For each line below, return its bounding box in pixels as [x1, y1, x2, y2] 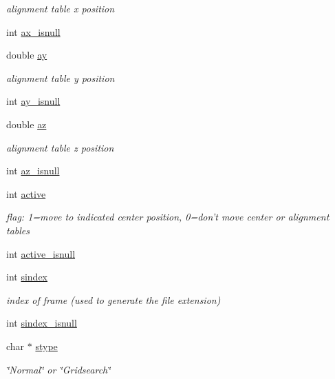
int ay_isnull [6, 94, 61, 108]
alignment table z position [6, 140, 114, 154]
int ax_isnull [6, 24, 61, 39]
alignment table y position [6, 70, 115, 85]
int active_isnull [6, 246, 76, 260]
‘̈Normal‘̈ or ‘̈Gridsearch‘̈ [6, 362, 111, 376]
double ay [6, 48, 47, 62]
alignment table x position [6, 1, 115, 15]
